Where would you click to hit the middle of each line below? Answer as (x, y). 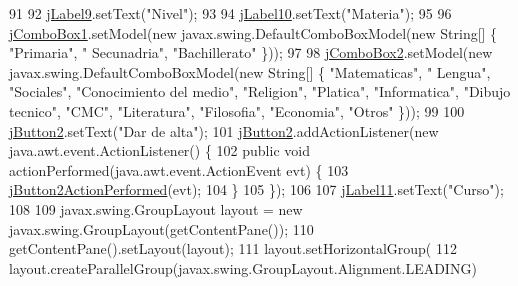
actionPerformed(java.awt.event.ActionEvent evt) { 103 (179, 169)
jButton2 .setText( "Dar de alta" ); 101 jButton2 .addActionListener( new (224, 130)
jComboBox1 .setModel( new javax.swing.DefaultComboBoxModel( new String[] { (253, 32)
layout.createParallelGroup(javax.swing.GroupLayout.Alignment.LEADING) (243, 267)
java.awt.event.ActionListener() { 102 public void (159, 150)
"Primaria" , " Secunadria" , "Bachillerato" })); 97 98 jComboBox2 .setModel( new (251, 52)
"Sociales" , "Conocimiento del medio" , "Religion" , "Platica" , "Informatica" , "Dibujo (260, 91)
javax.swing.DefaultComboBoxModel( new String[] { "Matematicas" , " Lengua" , (250, 71)
